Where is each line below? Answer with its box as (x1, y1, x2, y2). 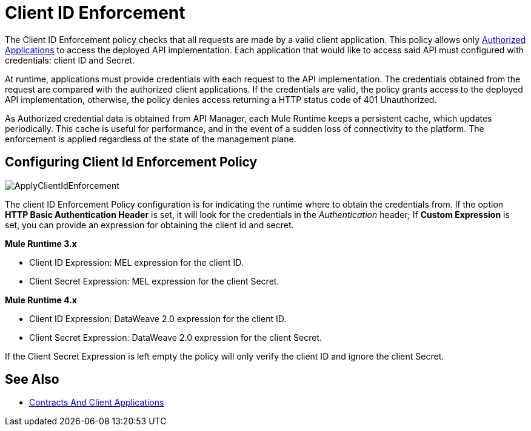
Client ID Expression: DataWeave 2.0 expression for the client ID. (29, 313, 287, 324)
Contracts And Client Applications (29, 397, 164, 408)
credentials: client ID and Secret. (5, 54, 135, 65)
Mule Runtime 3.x (5, 238, 77, 249)
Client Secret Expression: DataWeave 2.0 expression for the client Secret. (29, 332, 322, 343)
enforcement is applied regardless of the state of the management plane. (5, 133, 296, 144)
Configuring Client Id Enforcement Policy (5, 154, 258, 170)
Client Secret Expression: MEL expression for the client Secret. (29, 275, 279, 286)
